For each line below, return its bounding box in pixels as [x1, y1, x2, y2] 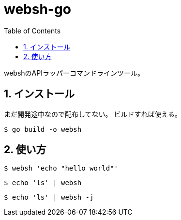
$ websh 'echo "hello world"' [4, 164, 119, 173]
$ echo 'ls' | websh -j [4, 193, 94, 202]
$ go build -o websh [4, 125, 82, 133]
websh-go [4, 1, 71, 17]
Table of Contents [4, 26, 61, 35]
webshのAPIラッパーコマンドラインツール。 [4, 68, 144, 77]
